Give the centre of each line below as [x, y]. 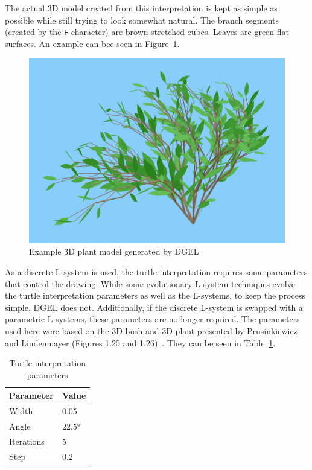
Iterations [27, 441]
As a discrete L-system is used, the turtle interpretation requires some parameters [156, 272]
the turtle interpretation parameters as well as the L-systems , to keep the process [155, 295]
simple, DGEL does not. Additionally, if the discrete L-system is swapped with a [154, 307]
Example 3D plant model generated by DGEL [114, 251]
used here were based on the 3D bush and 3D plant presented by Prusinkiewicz [151, 331]
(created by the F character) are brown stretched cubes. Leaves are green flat [147, 32]
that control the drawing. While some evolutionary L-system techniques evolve [150, 283]
